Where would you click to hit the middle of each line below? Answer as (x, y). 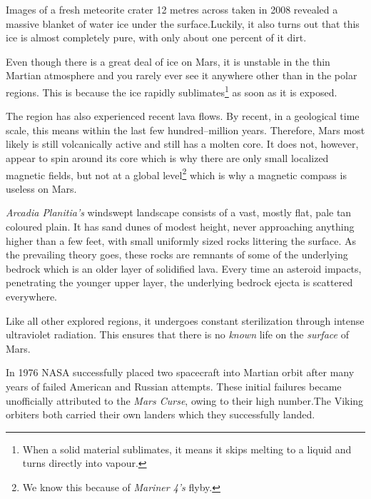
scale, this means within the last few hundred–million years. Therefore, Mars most (185, 130)
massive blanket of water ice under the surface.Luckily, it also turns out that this (183, 23)
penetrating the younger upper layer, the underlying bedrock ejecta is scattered (179, 282)
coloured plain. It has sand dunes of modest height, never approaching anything (180, 227)
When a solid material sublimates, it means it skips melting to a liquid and (187, 449)
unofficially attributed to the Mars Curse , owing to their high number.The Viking (185, 400)
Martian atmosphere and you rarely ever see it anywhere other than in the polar (182, 75)
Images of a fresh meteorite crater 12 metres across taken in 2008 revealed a (172, 9)
